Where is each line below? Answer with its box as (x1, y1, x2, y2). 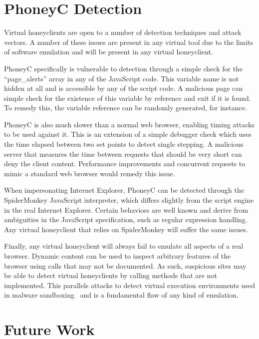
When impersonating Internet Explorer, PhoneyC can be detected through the (4, 185, 244, 195)
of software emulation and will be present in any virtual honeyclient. (4, 46, 213, 57)
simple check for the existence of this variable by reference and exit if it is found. (4, 92, 251, 103)
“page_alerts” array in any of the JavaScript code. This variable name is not (4, 73, 239, 83)
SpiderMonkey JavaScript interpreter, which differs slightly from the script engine (4, 195, 254, 205)
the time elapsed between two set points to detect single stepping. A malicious (4, 139, 244, 149)
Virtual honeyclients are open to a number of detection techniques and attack (4, 27, 242, 37)
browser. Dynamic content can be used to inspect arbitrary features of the (4, 251, 231, 261)
